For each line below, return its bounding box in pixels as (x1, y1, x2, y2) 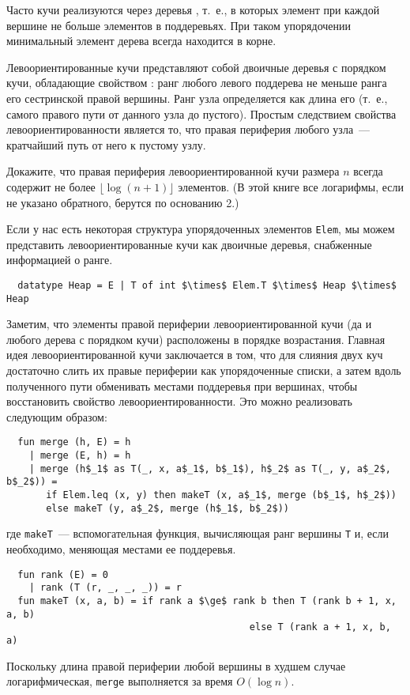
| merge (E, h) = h (28, 450, 131, 462)
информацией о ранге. (6, 251, 113, 268)
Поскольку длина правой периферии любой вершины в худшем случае (6, 657, 346, 674)
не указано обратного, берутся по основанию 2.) (6, 194, 239, 210)
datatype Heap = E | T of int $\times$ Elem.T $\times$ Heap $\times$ (17, 279, 397, 291)
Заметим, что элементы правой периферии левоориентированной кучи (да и (6, 315, 372, 332)
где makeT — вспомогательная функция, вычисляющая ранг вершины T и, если (6, 525, 389, 542)
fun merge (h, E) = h (17, 436, 131, 448)
